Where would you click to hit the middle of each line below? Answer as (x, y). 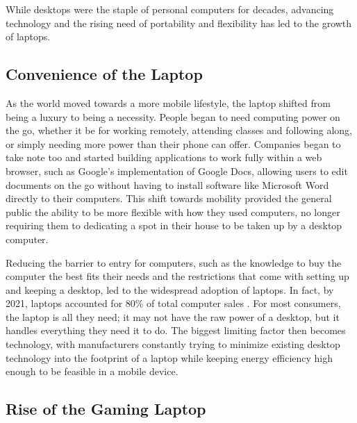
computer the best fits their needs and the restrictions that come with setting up (177, 276)
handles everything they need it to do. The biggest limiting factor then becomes (176, 330)
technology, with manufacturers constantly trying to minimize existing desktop (173, 344)
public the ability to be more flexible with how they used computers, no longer (173, 211)
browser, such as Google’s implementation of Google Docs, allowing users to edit (177, 171)
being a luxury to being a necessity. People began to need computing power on (173, 116)
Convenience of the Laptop (104, 74)
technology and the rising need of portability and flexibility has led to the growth (179, 23)
